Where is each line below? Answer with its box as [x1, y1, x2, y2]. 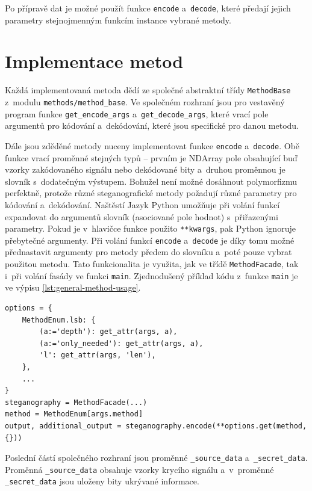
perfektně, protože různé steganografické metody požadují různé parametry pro [5, 187, 297, 199]
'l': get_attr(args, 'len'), [39, 351, 156, 360]
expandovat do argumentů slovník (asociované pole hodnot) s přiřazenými [5, 210, 278, 223]
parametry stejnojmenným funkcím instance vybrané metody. [5, 13, 231, 26]
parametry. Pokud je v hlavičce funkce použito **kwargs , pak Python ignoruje [5, 222, 296, 235]
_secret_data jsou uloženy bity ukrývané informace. [5, 475, 199, 487]
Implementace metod [5, 49, 184, 73]
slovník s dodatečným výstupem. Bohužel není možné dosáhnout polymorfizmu [5, 174, 298, 187]
